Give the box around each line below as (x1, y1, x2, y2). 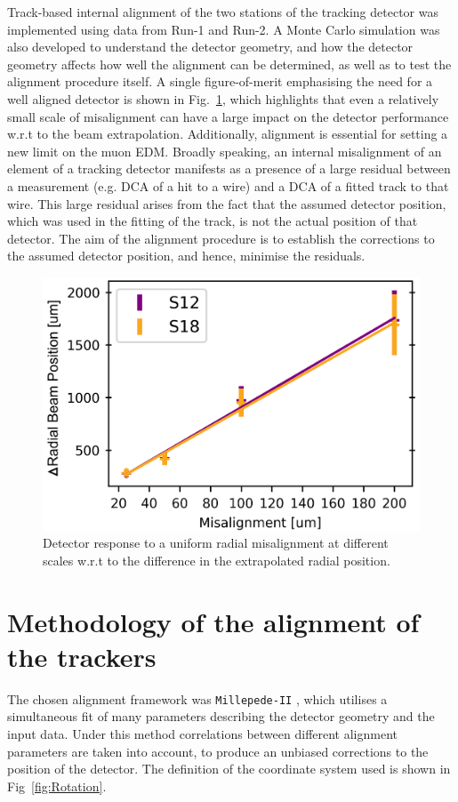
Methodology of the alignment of (7, 603, 420, 639)
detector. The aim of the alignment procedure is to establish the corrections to (7, 229, 435, 247)
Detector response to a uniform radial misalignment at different (43, 533, 389, 552)
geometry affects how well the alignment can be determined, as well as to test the (7, 54, 452, 73)
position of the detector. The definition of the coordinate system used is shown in (7, 759, 451, 778)
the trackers (7, 638, 157, 674)
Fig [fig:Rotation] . (7, 776, 107, 795)
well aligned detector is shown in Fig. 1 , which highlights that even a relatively (7, 89, 439, 108)
